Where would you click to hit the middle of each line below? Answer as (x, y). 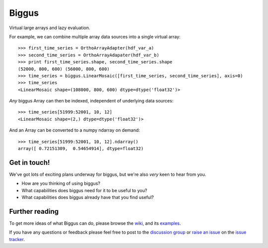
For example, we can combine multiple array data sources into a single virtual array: (95, 37)
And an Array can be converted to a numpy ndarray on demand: (74, 130)
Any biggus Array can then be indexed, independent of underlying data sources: (91, 101)
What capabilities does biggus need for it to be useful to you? (84, 190)
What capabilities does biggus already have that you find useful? (88, 198)
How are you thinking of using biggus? (61, 184)
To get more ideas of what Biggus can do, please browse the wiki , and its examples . (95, 223)
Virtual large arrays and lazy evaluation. (50, 28)
